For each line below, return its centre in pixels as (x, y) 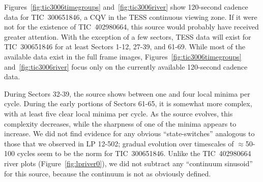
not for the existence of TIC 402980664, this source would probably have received (131, 27)
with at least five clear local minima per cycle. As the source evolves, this (119, 113)
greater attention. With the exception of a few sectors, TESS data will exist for (128, 36)
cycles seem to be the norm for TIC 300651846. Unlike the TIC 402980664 (134, 153)
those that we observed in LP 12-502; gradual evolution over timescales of (119, 143)
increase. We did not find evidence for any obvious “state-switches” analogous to (129, 133)
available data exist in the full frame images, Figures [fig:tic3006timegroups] (123, 56)
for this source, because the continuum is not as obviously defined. (108, 173)
